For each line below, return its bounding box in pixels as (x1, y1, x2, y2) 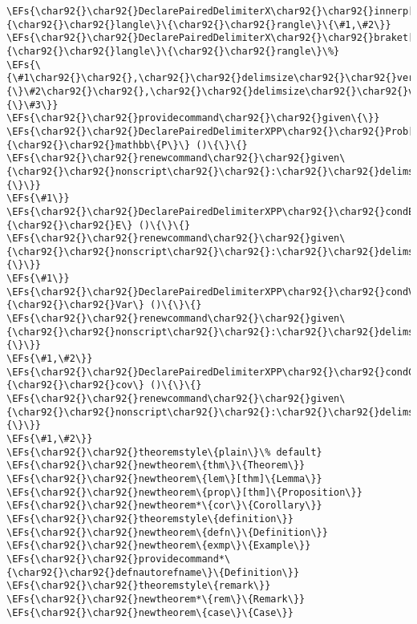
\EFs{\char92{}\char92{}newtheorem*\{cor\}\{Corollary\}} (6, 500, 322, 512)
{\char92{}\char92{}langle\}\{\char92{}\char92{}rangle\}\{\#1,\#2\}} (6, 18, 391, 30)
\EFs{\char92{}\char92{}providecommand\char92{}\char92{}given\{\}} (6, 112, 380, 124)
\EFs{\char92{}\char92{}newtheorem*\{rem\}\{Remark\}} (6, 593, 306, 605)
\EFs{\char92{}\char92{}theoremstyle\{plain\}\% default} (6, 446, 322, 458)
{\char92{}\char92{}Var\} (6, 299, 144, 311)
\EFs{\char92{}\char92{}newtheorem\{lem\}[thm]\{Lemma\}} (6, 472, 322, 484)
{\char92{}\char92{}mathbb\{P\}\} (6, 139, 191, 151)
